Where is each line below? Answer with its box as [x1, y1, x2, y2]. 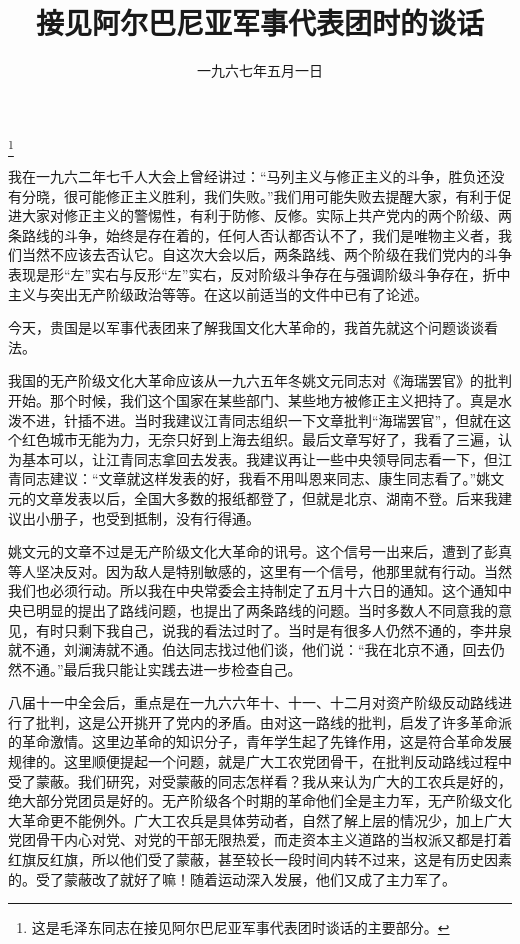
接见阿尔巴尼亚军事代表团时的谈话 [35, 2, 484, 43]
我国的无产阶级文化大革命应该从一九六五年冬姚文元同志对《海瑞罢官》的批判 [8, 370, 512, 391]
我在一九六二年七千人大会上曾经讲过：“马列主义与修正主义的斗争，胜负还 [8, 166, 491, 187]
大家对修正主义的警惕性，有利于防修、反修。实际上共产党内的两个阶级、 [21, 205, 498, 226]
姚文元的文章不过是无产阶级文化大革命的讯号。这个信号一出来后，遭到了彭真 [8, 541, 512, 562]
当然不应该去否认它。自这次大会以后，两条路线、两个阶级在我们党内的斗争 [21, 244, 512, 265]
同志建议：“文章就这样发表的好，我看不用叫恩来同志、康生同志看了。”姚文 [21, 468, 505, 489]
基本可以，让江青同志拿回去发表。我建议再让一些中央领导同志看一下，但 [21, 448, 498, 469]
